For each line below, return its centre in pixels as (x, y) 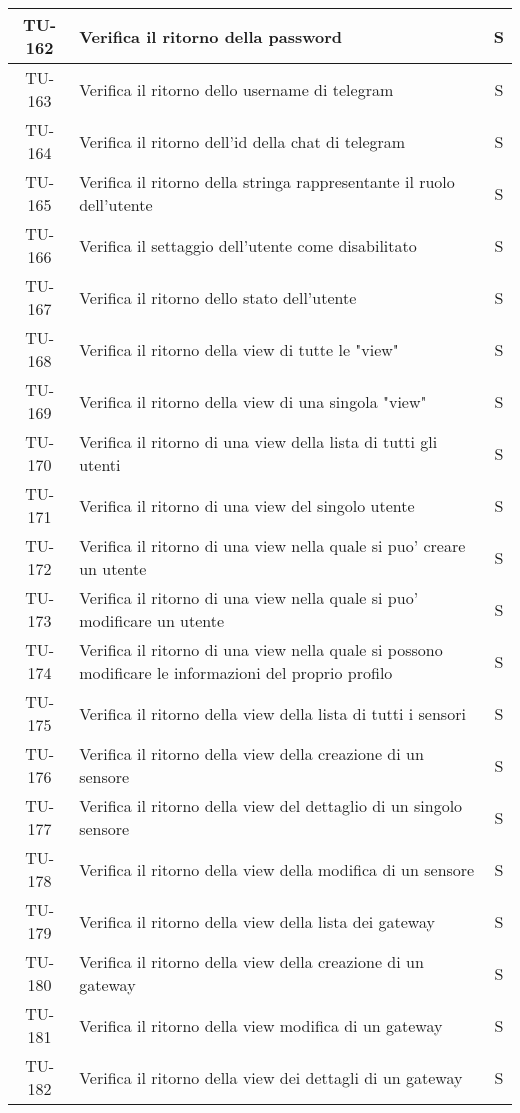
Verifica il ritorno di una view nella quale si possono (261, 649)
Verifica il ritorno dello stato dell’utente (218, 297)
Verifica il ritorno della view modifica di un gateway (261, 1025)
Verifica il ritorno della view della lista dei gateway (257, 921)
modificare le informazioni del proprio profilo (236, 672)
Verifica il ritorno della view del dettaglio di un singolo (271, 805)
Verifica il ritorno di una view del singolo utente (247, 505)
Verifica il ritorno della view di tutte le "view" (239, 349)
